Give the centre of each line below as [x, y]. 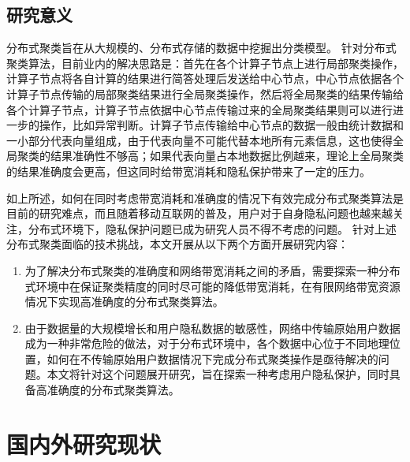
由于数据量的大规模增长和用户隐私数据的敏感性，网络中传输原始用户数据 [212, 328]
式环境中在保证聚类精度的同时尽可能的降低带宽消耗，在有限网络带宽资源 [212, 286]
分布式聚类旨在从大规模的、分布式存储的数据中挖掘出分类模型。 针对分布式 [201, 48]
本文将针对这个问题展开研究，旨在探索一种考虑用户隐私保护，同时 [218, 374]
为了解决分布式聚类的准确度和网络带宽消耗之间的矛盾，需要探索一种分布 [212, 270]
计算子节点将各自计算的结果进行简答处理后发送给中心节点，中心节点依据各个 [205, 78]
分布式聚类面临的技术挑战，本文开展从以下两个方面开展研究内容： [177, 244]
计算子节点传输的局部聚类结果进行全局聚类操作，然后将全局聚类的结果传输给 [205, 93]
